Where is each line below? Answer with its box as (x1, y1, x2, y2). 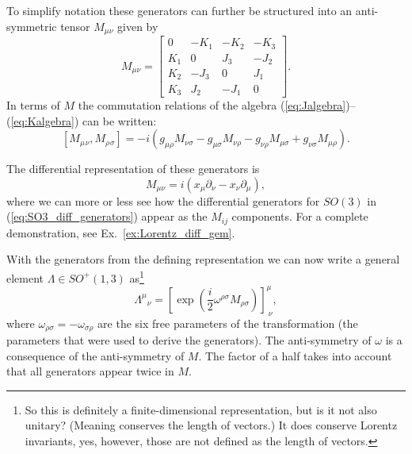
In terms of (6, 96, 60, 113)
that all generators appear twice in (6, 363, 174, 379)
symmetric (6, 17, 57, 34)
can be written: (82, 112, 157, 129)
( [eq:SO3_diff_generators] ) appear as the (6, 208, 208, 225)
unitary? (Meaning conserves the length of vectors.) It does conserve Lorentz (25, 417, 398, 433)
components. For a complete (231, 208, 368, 225)
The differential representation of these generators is (6, 160, 260, 177)
